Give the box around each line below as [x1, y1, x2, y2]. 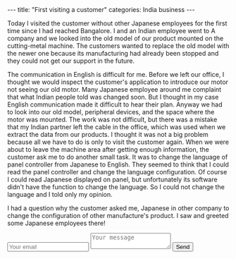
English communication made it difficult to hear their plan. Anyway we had [7, 100, 223, 109]
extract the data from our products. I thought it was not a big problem [7, 131, 209, 138]
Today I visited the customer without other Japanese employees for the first [7, 19, 228, 28]
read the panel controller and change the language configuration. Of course [7, 168, 228, 176]
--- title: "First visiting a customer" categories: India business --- [7, 6, 195, 13]
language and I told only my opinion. [7, 191, 113, 198]
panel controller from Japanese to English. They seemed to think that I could [7, 160, 229, 169]
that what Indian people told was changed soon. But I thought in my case [7, 93, 219, 101]
